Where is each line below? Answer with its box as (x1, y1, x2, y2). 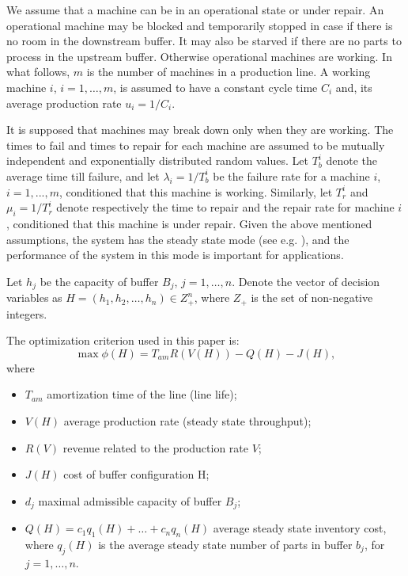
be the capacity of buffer (40, 273, 159, 289)
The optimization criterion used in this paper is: (6, 332, 240, 349)
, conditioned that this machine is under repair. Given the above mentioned (6, 215, 372, 231)
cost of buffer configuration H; (63, 466, 210, 483)
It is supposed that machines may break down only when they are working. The (6, 121, 394, 138)
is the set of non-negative (251, 289, 373, 306)
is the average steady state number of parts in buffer (98, 536, 353, 553)
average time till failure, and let (6, 167, 160, 184)
